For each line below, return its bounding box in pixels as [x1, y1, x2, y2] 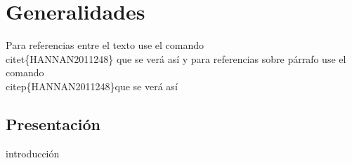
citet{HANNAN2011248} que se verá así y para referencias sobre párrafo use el [6, 51, 346, 66]
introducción [6, 146, 60, 160]
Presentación [6, 113, 100, 134]
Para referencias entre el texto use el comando [6, 38, 204, 52]
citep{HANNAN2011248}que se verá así [6, 78, 178, 93]
